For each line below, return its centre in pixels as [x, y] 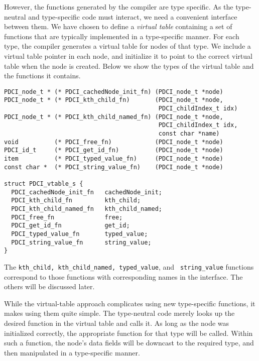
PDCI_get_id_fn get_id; [71, 226]
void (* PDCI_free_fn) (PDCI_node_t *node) [114, 142]
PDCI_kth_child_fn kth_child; [76, 201]
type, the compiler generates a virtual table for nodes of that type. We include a [127, 46]
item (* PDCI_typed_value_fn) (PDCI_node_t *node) [114, 159]
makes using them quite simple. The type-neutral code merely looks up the [119, 313]
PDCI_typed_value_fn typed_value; [80, 234]
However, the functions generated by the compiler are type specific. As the [119, 7]
